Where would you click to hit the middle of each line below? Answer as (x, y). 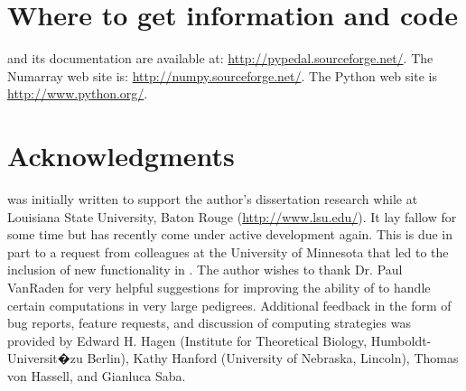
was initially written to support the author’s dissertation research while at (213, 199)
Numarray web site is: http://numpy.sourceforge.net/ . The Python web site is (222, 75)
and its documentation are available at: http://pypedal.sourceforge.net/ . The (220, 58)
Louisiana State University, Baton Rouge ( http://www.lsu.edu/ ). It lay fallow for (232, 216)
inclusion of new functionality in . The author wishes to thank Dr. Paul (205, 270)
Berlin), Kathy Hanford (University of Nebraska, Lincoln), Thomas (273, 358)
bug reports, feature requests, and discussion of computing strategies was (209, 323)
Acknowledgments (121, 156)
